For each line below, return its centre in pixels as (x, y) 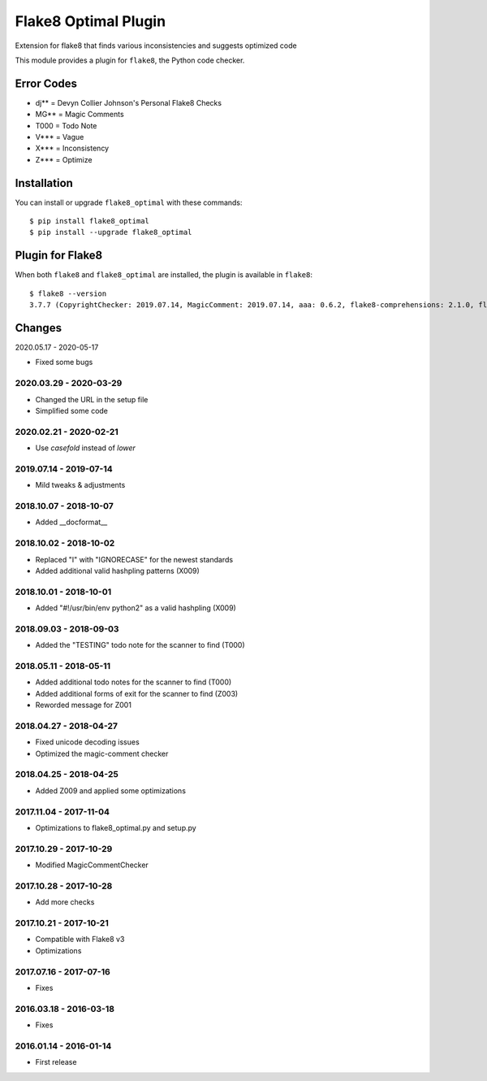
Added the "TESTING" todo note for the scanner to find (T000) (140, 645)
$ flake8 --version (68, 293)
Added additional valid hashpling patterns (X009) (118, 571)
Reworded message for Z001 (83, 705)
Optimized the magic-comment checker (102, 753)
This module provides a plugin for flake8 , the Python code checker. (130, 60)
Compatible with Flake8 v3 (80, 940)
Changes (39, 328)
